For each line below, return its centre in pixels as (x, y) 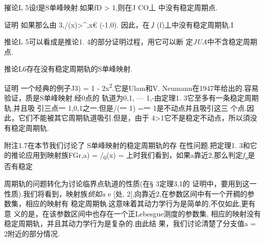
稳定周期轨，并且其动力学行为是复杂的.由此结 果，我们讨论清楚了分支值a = (130, 223)
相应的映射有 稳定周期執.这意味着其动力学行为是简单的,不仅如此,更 (137, 203)
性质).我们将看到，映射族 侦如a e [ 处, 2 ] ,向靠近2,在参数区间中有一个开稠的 (126, 193)
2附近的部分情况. (32, 233)
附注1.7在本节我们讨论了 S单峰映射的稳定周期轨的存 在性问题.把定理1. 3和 (127, 145)
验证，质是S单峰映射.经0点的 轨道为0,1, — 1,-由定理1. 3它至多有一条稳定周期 (131, 98)
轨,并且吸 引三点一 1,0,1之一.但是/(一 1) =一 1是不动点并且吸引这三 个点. (126, 107)
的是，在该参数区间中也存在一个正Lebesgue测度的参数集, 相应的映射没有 (141, 213)
